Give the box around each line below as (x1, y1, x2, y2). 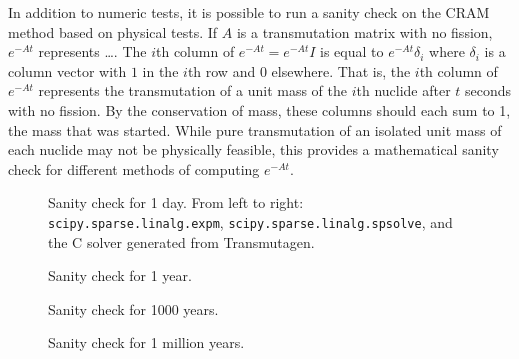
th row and (187, 60, 256, 81)
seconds (465, 80, 512, 101)
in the (142, 60, 179, 81)
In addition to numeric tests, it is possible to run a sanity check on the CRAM (8, 2, 490, 22)
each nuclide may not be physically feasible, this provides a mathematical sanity (8, 139, 499, 160)
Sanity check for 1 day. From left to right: (48, 192, 304, 213)
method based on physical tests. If (8, 21, 218, 42)
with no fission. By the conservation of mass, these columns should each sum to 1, (8, 99, 511, 120)
